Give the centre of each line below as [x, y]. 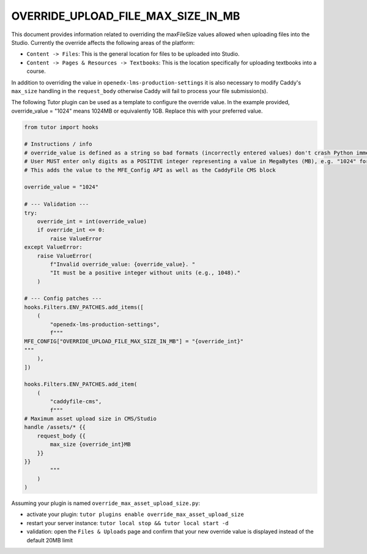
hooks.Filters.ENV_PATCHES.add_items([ [84, 307]
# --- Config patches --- [63, 298]
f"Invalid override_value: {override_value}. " [123, 264]
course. [36, 71]
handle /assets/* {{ [55, 427]
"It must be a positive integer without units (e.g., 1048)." [145, 273]
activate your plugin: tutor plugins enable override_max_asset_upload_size [135, 514]
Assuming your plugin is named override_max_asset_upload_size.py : [106, 503]
